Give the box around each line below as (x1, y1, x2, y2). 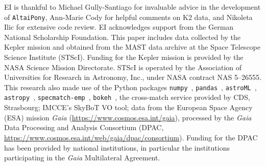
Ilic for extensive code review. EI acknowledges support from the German (4, 22, 234, 32)
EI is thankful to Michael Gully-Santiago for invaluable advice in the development (4, 2, 261, 12)
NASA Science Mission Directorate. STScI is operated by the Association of (4, 61, 242, 72)
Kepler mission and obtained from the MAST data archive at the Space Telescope (4, 42, 260, 52)
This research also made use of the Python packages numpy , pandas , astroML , (4, 81, 257, 92)
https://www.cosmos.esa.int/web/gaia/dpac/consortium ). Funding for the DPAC (4, 132, 258, 142)
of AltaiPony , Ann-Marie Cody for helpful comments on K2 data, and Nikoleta (4, 11, 253, 22)
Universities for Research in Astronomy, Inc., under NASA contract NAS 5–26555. (4, 72, 261, 82)
